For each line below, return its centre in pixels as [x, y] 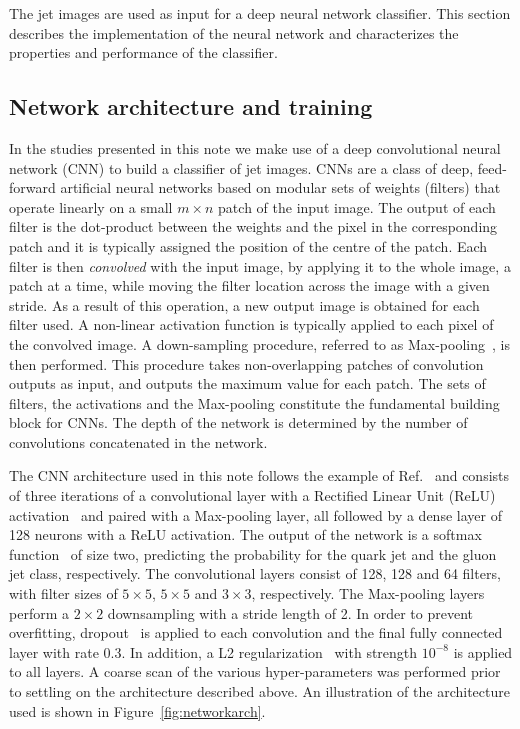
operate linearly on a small [91, 206]
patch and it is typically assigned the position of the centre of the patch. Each [248, 245]
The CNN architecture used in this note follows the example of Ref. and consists [259, 475]
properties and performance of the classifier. [143, 52]
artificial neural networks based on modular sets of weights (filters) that [280, 187]
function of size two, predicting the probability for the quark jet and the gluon [253, 553]
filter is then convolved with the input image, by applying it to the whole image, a [260, 265]
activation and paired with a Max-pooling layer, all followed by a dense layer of [255, 514]
